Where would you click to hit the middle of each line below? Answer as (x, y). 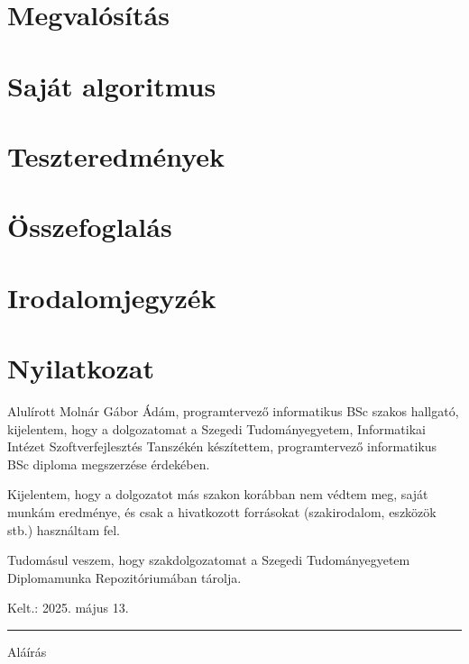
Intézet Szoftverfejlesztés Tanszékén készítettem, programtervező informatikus (222, 446)
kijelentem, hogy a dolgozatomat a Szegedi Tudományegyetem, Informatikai (216, 428)
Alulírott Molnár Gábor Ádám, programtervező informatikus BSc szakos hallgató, (233, 411)
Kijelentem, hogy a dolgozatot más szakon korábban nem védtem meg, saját (218, 494)
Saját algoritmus (112, 85)
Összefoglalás (90, 227)
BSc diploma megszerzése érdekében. (109, 464)
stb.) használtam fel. (64, 529)
